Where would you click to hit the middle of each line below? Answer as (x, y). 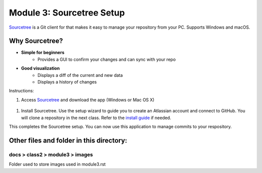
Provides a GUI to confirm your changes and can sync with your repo (107, 59)
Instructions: (21, 91)
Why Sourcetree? (36, 41)
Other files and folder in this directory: (68, 140)
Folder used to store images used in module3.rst (57, 164)
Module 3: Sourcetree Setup (67, 13)
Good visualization (41, 69)
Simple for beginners (43, 52)
